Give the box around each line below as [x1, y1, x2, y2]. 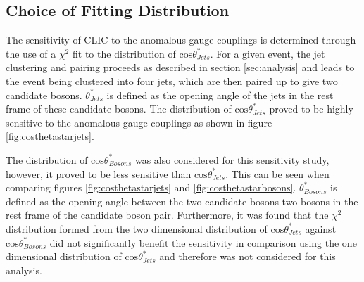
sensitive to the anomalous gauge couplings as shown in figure [6, 115, 272, 129]
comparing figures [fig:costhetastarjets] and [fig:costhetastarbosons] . [6, 180, 296, 195]
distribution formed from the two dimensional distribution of [6, 221, 268, 236]
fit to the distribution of [73, 46, 176, 60]
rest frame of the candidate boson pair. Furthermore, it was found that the [6, 207, 329, 222]
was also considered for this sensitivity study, [134, 152, 330, 167]
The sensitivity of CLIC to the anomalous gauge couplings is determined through [6, 32, 356, 47]
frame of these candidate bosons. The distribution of [6, 101, 232, 116]
